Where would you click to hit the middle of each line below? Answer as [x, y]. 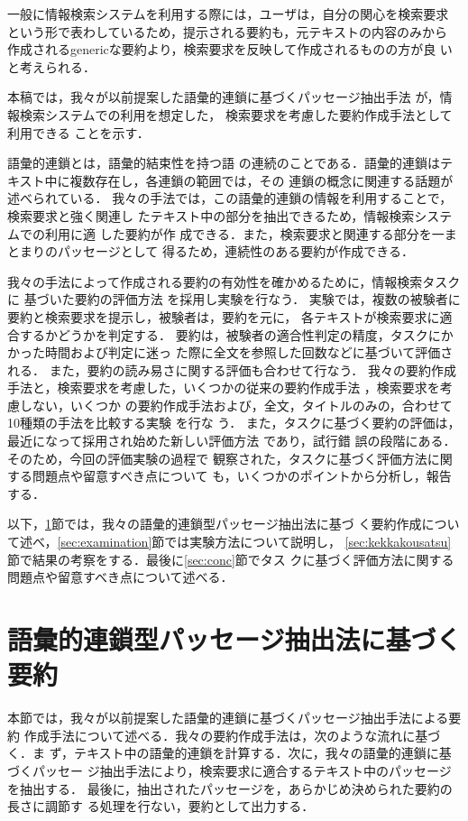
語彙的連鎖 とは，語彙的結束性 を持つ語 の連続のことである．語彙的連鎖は [224, 163]
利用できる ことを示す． [78, 132]
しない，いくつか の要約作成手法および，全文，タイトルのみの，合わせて [236, 405]
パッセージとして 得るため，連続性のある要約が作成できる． [235, 251]
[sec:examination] [105, 542]
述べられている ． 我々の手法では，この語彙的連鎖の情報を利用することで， [230, 198]
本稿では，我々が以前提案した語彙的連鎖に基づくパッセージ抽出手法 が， [224, 97]
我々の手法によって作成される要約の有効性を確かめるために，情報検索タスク [234, 281]
